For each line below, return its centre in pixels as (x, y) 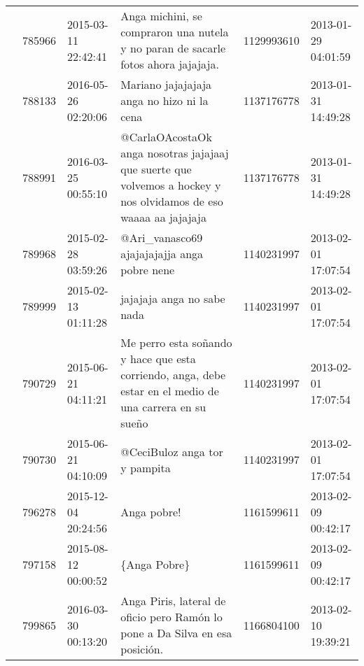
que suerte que (156, 169)
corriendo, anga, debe (173, 375)
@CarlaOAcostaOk (167, 137)
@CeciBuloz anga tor (172, 451)
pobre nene (148, 270)
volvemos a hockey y (171, 185)
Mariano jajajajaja (166, 84)
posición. (142, 649)
